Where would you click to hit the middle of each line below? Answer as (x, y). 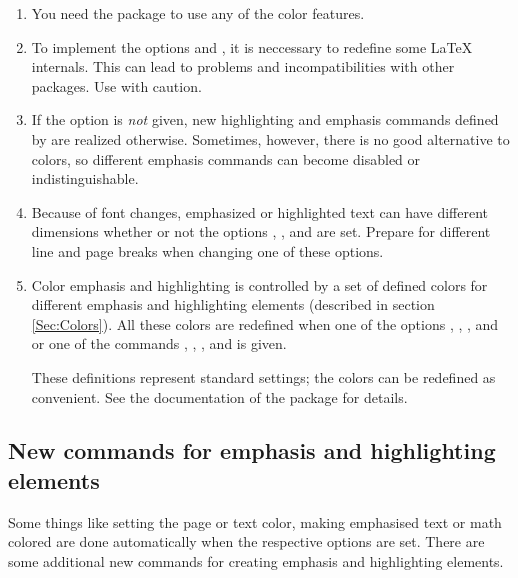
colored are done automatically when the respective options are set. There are (246, 541)
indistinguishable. (85, 178)
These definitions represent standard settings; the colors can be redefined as (263, 376)
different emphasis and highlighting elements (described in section (233, 304)
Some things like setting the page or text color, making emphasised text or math (255, 521)
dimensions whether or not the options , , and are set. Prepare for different (261, 231)
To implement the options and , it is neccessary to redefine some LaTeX (252, 46)
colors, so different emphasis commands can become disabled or (226, 158)
